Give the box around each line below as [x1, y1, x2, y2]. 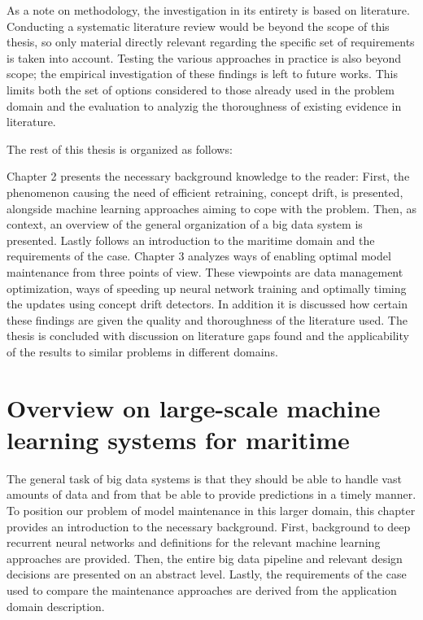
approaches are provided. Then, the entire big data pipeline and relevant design [7, 549, 403, 566]
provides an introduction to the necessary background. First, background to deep [7, 517, 411, 535]
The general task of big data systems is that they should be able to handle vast [7, 469, 402, 487]
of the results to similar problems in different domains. [7, 343, 278, 360]
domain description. [7, 597, 105, 614]
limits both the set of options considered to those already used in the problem [7, 81, 395, 98]
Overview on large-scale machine [7, 391, 381, 424]
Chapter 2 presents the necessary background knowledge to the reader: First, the [7, 168, 410, 185]
